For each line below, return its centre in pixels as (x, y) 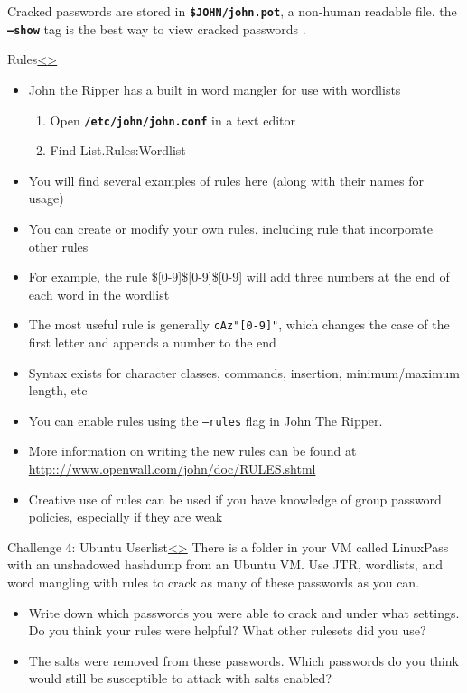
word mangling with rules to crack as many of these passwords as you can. (214, 582)
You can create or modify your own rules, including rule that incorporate (231, 228)
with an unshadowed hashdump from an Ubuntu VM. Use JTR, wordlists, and (225, 564)
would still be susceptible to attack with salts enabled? (180, 678)
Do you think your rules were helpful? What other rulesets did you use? (227, 630)
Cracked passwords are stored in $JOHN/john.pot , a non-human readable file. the (232, 11)
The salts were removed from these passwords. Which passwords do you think (243, 660)
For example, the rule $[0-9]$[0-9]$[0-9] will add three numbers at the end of (239, 277)
